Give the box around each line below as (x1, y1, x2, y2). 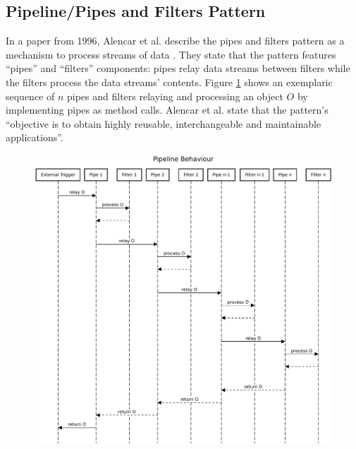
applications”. (6, 130, 63, 145)
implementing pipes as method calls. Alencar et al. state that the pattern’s (6, 102, 329, 117)
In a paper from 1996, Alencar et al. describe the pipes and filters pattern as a (6, 33, 345, 48)
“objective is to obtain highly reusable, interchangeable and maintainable (6, 116, 321, 131)
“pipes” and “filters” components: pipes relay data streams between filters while (6, 61, 350, 76)
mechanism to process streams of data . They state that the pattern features (6, 47, 336, 61)
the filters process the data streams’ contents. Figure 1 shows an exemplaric (6, 74, 333, 89)
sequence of (6, 88, 55, 103)
